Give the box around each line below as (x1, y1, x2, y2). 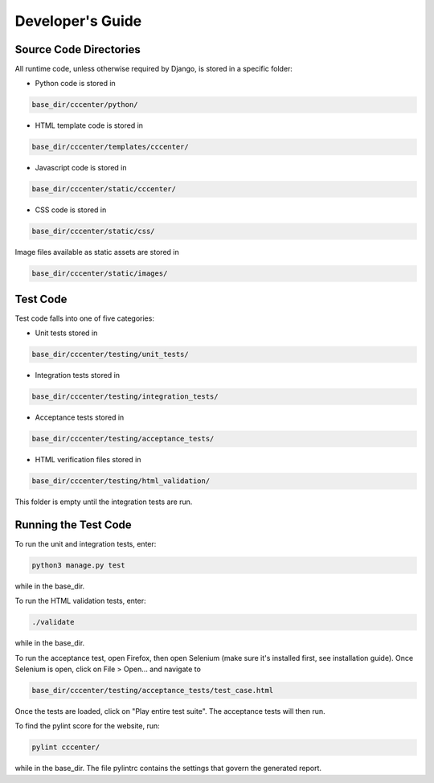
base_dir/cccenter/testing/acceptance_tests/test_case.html (31, 686, 274, 695)
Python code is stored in (35, 79, 116, 88)
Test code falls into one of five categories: (14, 314, 154, 323)
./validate (31, 617, 75, 627)
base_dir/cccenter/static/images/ (31, 269, 168, 278)
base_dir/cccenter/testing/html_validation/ (31, 477, 211, 486)
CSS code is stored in (35, 205, 107, 215)
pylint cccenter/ (31, 743, 100, 752)
